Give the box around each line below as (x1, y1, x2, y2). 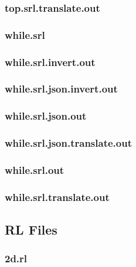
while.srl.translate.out (5, 189, 110, 204)
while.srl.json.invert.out (5, 81, 118, 96)
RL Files (5, 220, 57, 239)
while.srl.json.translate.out (5, 136, 132, 150)
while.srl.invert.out (5, 54, 96, 69)
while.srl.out (5, 162, 64, 177)
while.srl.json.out (5, 108, 87, 123)
